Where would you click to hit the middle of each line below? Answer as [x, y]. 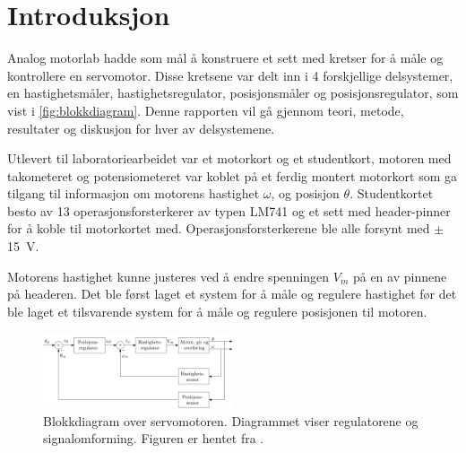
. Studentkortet [392, 193]
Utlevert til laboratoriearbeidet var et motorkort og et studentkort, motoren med [229, 158]
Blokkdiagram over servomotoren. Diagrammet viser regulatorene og [231, 420]
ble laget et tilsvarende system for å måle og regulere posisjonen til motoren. [217, 311]
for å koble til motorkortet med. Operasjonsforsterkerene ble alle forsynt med [219, 228]
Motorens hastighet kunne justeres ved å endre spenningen [168, 276]
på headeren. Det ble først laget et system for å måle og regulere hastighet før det [232, 294]
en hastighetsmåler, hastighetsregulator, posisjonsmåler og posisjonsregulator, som [233, 93]
